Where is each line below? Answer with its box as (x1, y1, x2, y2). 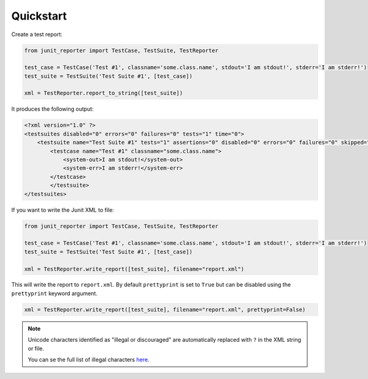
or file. (28, 345, 44, 352)
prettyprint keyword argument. (11, 290, 98, 297)
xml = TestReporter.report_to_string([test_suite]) (24, 89, 183, 97)
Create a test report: (11, 31, 63, 38)
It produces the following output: (11, 105, 94, 113)
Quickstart (11, 9, 67, 23)
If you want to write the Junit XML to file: (11, 206, 115, 214)
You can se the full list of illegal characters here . (28, 356, 150, 364)
